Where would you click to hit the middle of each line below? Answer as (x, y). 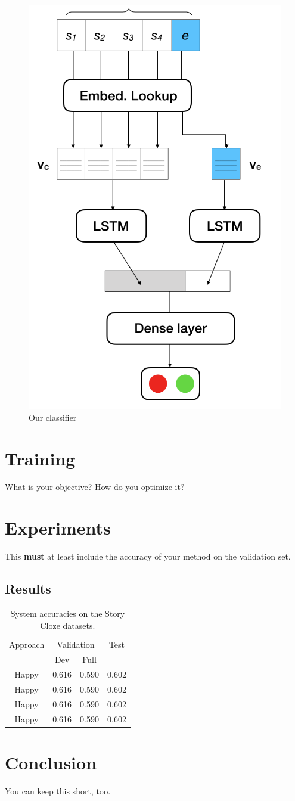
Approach (27, 645)
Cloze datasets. (68, 625)
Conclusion (51, 762)
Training (40, 458)
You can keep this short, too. (58, 791)
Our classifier (53, 417)
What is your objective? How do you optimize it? (95, 487)
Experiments (58, 528)
